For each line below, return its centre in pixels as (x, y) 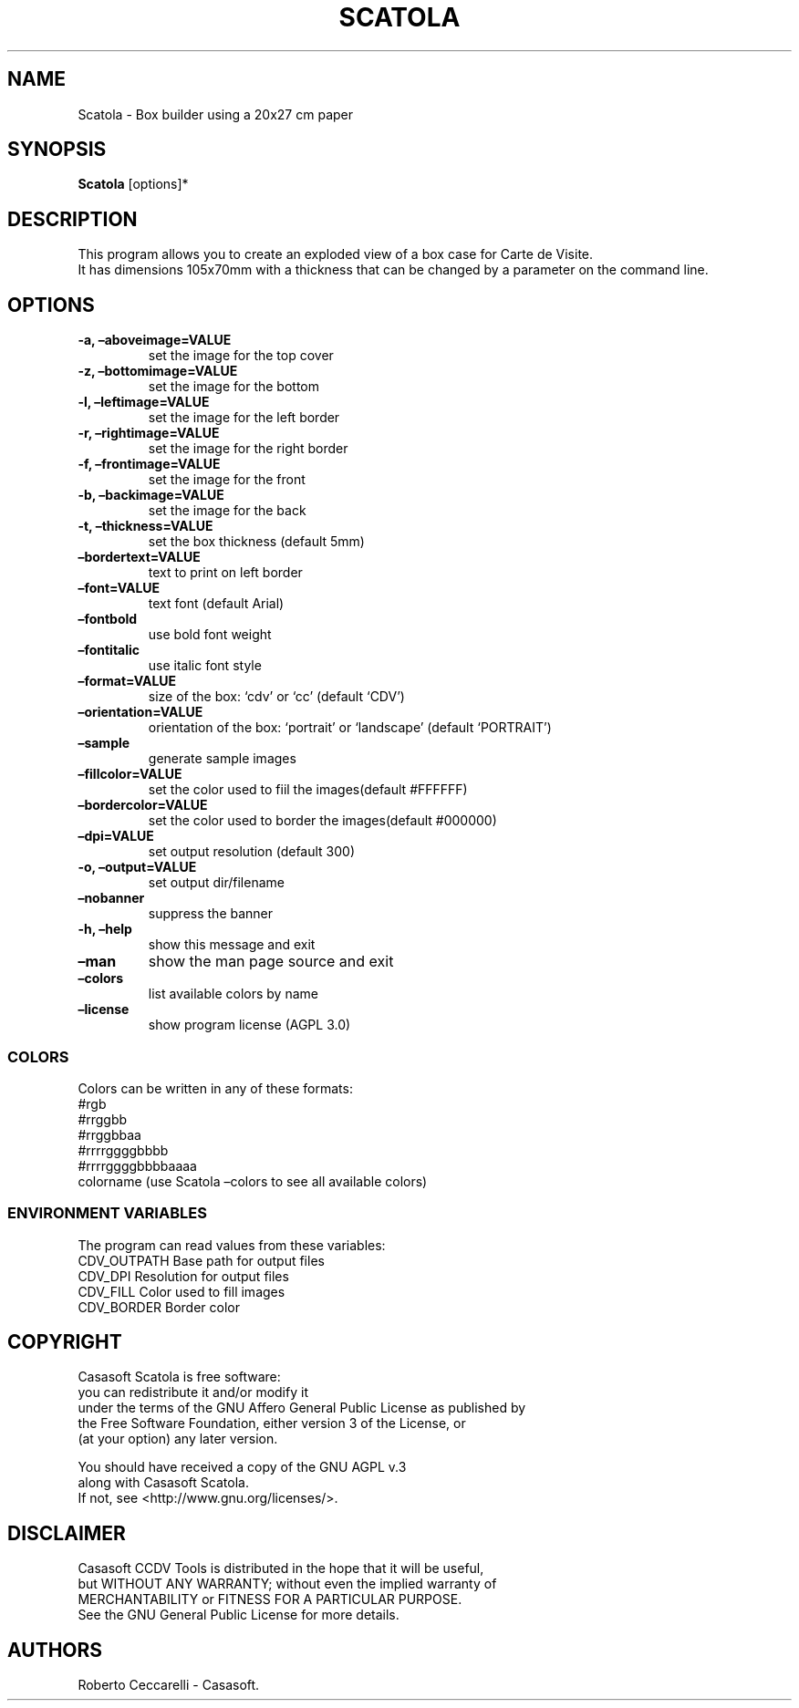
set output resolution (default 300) (252, 852)
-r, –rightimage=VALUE (149, 433)
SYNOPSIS (57, 150)
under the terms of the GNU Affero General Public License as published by (302, 1408)
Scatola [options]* (133, 184)
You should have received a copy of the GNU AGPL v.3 (242, 1467)
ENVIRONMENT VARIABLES (107, 1213)
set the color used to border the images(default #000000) (322, 821)
